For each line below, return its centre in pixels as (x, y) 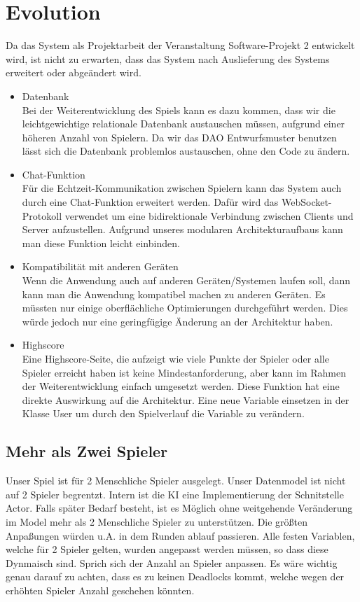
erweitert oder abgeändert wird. (74, 72)
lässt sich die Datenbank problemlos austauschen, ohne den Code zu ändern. (186, 151)
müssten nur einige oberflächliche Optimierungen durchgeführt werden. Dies (185, 308)
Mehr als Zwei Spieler (87, 451)
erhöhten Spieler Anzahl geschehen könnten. (100, 590)
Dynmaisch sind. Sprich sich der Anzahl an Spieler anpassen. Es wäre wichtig (172, 562)
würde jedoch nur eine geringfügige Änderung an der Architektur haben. (178, 321)
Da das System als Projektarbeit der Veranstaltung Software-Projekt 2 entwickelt (180, 45)
